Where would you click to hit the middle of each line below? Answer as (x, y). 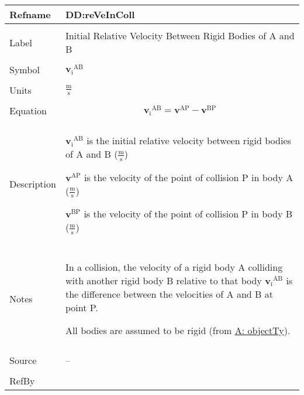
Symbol (25, 69)
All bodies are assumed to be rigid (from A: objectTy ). (178, 330)
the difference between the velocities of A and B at (169, 294)
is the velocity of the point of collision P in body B (188, 214)
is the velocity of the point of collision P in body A (189, 177)
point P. (82, 307)
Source (23, 360)
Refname (30, 14)
